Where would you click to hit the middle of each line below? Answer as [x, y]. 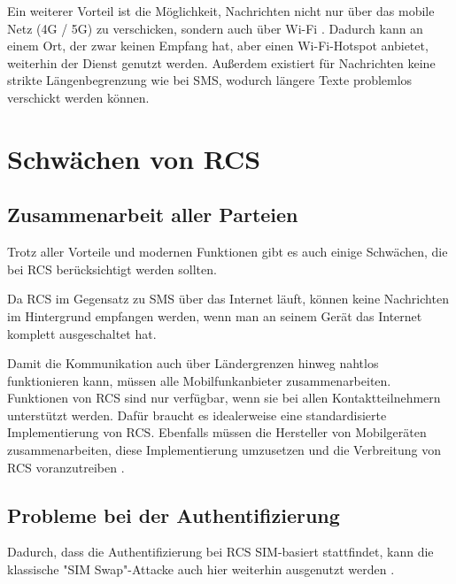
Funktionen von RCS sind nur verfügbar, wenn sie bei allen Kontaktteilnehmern [224, 398]
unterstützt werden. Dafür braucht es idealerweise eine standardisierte [197, 415]
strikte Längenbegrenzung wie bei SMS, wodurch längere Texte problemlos [210, 80]
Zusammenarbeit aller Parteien [153, 215]
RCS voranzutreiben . [66, 467]
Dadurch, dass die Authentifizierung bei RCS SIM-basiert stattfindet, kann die [220, 552]
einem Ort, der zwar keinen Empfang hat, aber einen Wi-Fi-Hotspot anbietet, [218, 46]
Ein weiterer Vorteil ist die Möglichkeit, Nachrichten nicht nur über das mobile [221, 11]
